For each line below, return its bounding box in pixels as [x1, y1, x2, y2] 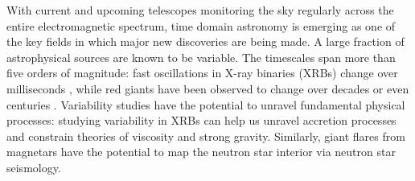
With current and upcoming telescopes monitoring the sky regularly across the [6, 2, 394, 18]
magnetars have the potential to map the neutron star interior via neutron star [6, 143, 396, 160]
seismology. [6, 158, 61, 175]
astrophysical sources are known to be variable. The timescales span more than [6, 48, 396, 65]
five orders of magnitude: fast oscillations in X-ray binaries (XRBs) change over [6, 64, 398, 81]
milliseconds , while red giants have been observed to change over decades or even [6, 80, 409, 97]
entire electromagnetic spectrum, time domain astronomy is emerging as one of [6, 17, 396, 34]
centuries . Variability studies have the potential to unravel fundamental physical [6, 96, 405, 113]
